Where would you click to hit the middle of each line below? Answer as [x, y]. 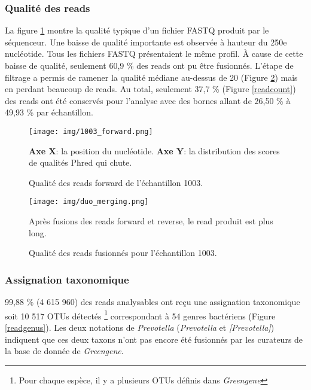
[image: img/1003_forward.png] [91, 131]
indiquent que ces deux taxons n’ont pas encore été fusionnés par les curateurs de [154, 339]
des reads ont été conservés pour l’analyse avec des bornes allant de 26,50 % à [148, 100]
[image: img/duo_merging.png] [89, 202]
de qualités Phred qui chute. [80, 162]
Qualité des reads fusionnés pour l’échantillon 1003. [123, 253]
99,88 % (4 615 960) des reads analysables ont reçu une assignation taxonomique [153, 302]
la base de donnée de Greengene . [64, 351]
